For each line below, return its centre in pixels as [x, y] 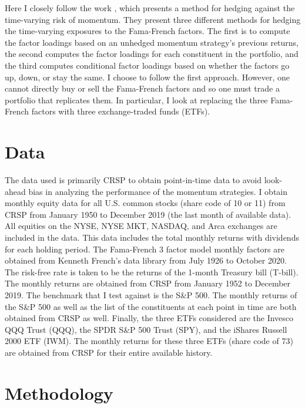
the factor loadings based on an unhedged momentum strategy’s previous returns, [152, 42]
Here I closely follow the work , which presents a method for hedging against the [150, 8]
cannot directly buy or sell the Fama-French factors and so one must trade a [142, 88]
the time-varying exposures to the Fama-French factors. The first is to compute [148, 31]
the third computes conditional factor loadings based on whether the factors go [147, 65]
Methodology [59, 392]
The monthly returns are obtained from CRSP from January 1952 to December [148, 283]
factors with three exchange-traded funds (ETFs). [121, 111]
